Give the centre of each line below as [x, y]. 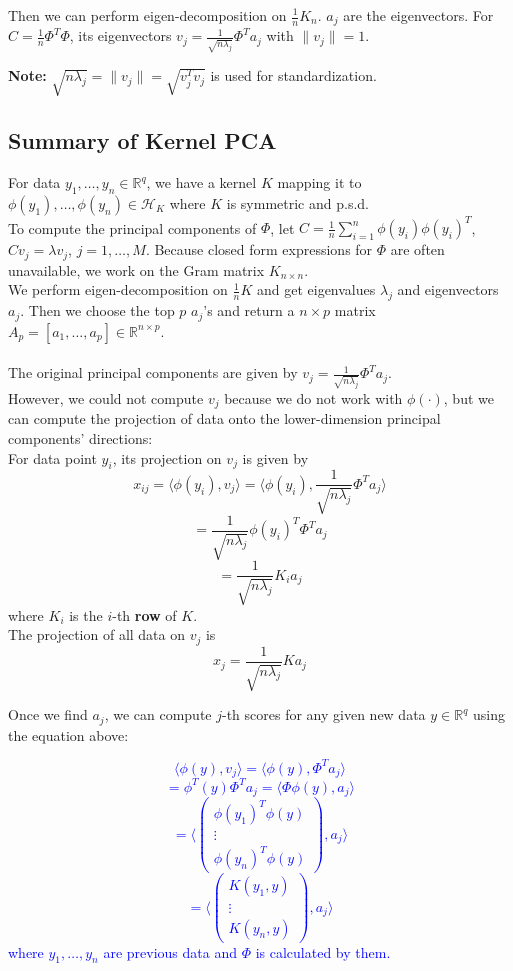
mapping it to [319, 182]
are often [417, 249]
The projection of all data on [97, 634]
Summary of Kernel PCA [142, 140]
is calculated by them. [323, 951]
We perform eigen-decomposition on [118, 289]
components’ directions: [80, 438]
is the [86, 614]
